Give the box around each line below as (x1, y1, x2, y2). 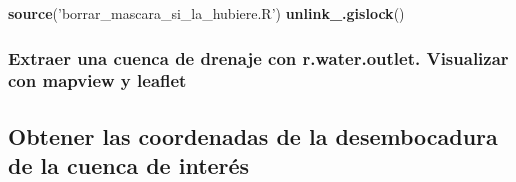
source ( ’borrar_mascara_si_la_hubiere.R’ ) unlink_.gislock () (8, 3, 405, 23)
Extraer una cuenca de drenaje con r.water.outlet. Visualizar (8, 45, 509, 70)
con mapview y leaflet (8, 68, 187, 93)
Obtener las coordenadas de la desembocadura (8, 120, 498, 151)
